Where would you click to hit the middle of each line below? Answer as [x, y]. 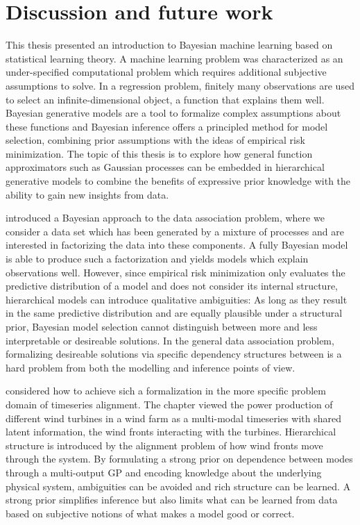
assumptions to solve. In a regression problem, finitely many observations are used [180, 85]
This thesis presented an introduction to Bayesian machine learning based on [169, 45]
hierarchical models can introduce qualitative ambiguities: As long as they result [177, 299]
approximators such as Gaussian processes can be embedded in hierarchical [165, 167]
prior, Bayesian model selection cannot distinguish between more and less [162, 326]
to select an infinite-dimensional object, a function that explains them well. [165, 99]
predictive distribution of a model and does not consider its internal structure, [172, 286]
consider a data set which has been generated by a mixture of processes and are [175, 231]
